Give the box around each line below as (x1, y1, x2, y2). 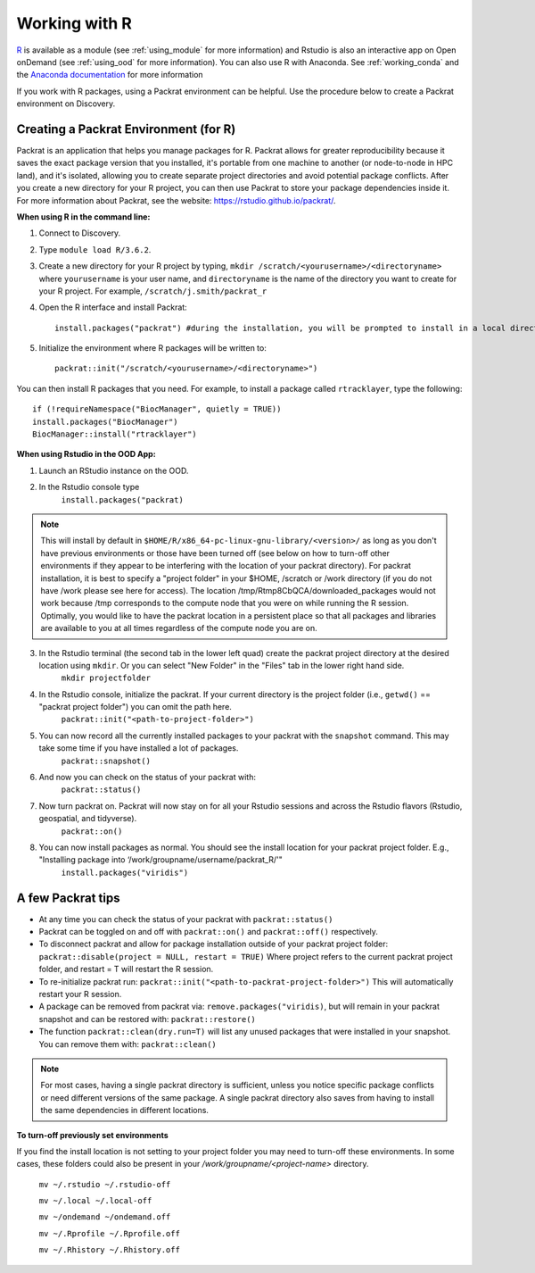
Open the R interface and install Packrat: (38, 302, 187, 312)
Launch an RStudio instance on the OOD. (38, 465, 189, 476)
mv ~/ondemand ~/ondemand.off (38, 1212, 171, 1222)
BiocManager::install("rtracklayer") (32, 429, 198, 439)
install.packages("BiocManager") (32, 416, 178, 427)
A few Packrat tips (16, 890, 120, 905)
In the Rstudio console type (38, 482, 140, 493)
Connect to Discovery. (38, 228, 121, 238)
